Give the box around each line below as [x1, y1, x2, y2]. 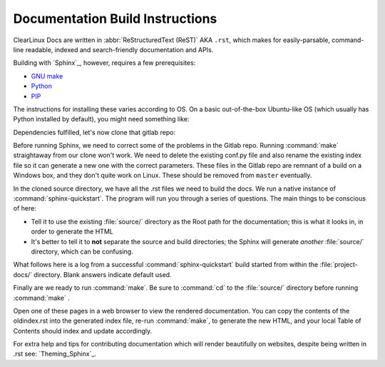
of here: [13, 204, 37, 213]
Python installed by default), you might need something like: [13, 115, 190, 124]
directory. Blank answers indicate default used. [33, 270, 172, 278]
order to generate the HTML [31, 227, 113, 236]
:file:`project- [319, 261, 358, 269]
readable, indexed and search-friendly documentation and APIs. [25, 45, 214, 54]
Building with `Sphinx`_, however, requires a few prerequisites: [13, 59, 196, 67]
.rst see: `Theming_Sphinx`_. [13, 350, 96, 358]
